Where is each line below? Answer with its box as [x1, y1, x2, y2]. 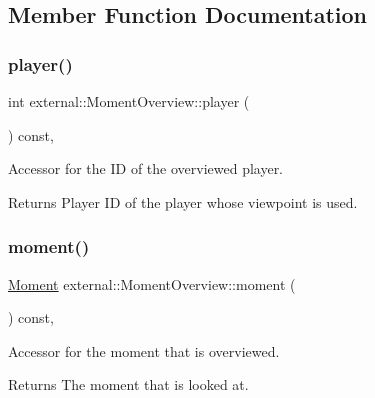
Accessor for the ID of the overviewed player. [8, 158, 284, 179]
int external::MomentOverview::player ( [8, 91, 250, 111]
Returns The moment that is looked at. [8, 374, 249, 395]
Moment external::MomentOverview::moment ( [8, 273, 296, 294]
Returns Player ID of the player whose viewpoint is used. [8, 191, 358, 212]
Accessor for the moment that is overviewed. [8, 340, 280, 361]
